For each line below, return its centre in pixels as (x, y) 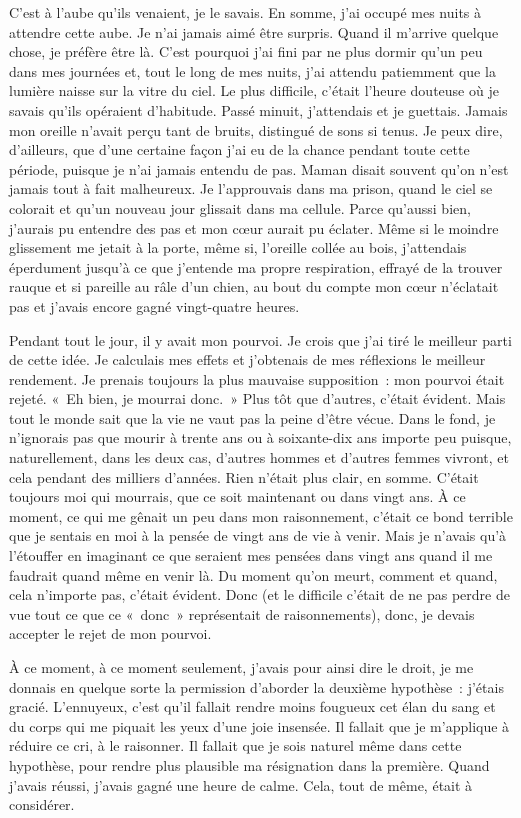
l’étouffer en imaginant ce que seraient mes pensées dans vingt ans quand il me (251, 555)
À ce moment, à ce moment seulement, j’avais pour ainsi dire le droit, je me (241, 667)
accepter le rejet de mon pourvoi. (110, 633)
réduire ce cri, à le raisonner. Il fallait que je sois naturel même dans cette (235, 745)
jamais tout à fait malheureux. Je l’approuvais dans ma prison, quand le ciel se (251, 188)
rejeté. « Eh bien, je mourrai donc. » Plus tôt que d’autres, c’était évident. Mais (257, 398)
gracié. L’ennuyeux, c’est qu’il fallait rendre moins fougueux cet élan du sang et (252, 706)
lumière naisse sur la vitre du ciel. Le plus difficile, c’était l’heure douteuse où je (254, 90)
